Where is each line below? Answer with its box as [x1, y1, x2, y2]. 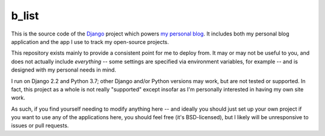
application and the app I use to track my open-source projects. [11, 38, 169, 45]
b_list [11, 9, 39, 22]
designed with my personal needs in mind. [11, 66, 117, 73]
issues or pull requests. [11, 122, 69, 129]
